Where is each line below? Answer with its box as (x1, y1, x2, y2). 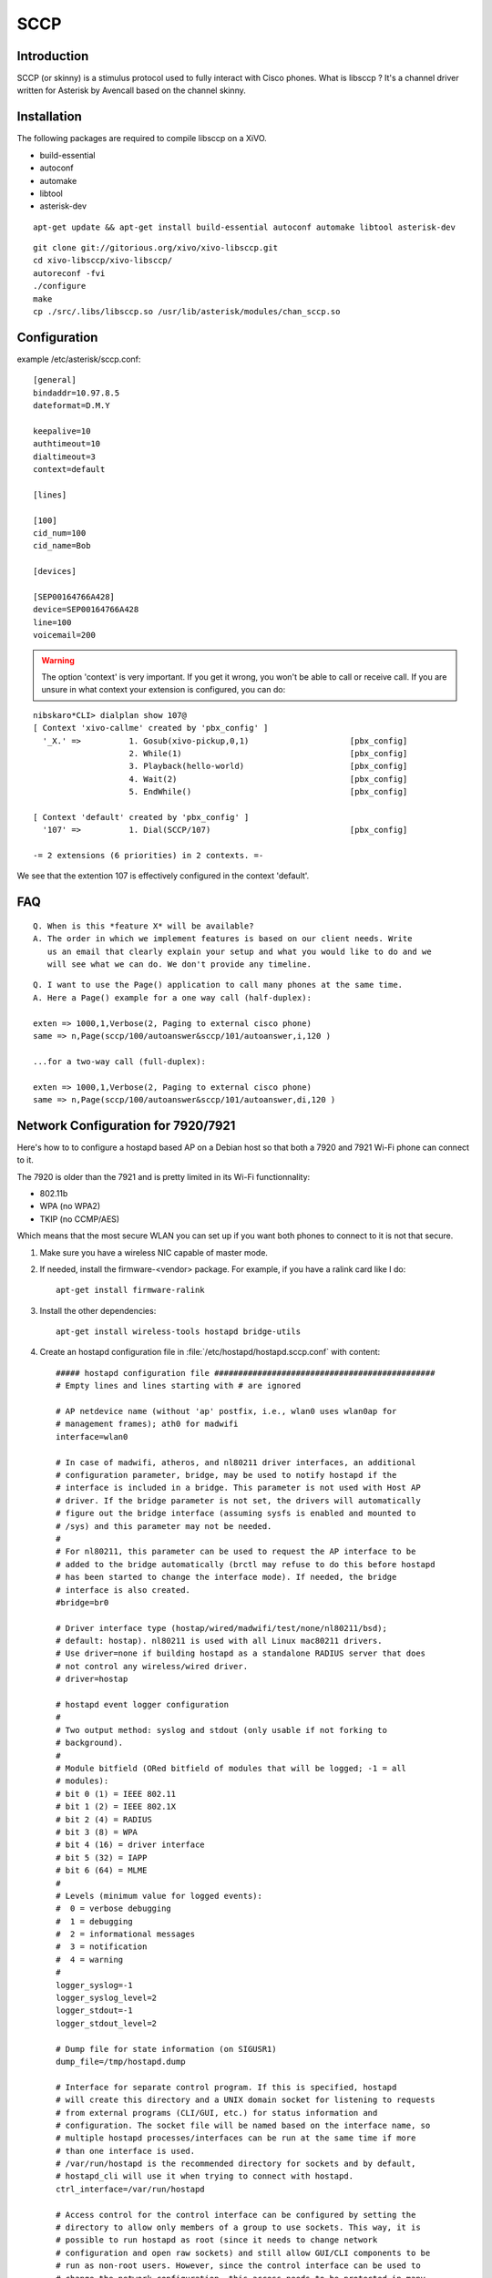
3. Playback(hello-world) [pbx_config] (128, 761, 408, 772)
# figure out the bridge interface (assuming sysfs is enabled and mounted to (56, 1508, 416, 1519)
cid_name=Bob (33, 540, 91, 551)
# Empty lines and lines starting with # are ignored (56, 1380, 301, 1391)
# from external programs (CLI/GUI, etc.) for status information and (56, 2108, 378, 2118)
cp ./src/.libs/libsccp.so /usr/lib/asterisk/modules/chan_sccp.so (33, 306, 341, 317)
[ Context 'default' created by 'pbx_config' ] (33, 812, 250, 822)
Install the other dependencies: (39, 1305, 157, 1316)
